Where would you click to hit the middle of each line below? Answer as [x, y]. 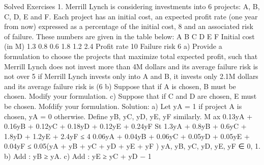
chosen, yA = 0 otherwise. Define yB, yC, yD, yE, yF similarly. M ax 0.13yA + [128, 116]
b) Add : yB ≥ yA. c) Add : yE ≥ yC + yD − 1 [78, 156]
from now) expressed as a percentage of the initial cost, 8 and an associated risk [129, 26]
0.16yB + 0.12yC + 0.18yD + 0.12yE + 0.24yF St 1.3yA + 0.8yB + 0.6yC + [125, 126]
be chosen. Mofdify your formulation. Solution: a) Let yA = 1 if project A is [123, 106]
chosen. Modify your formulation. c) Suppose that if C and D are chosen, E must [130, 96]
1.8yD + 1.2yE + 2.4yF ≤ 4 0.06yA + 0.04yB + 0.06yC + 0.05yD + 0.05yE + [127, 136]
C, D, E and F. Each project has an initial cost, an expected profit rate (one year [131, 16]
